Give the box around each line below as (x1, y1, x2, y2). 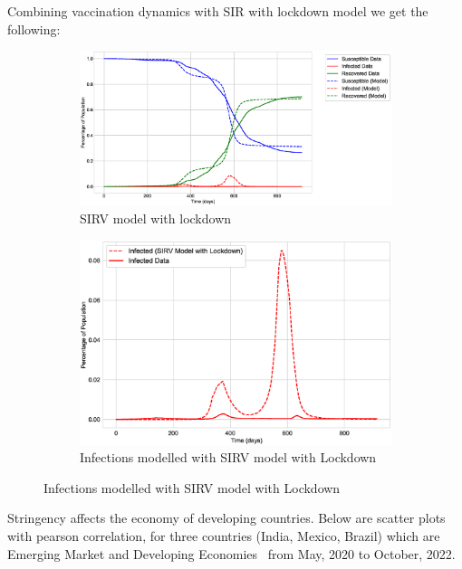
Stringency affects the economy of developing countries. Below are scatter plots (7, 508, 446, 527)
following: (7, 19, 61, 38)
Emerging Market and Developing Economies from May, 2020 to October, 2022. (7, 544, 456, 563)
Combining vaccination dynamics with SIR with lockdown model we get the (7, 2, 428, 20)
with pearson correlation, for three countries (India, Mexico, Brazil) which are (7, 526, 440, 545)
